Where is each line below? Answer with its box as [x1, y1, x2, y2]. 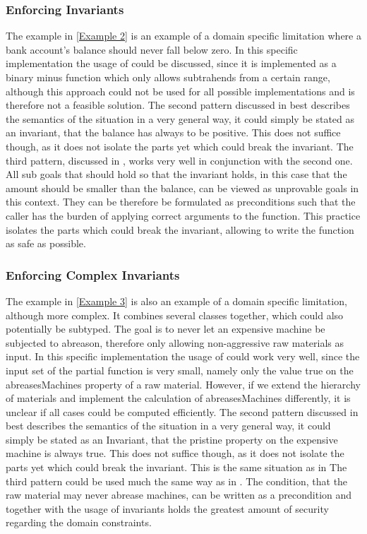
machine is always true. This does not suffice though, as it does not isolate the [6, 446, 344, 461]
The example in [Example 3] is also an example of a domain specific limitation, [6, 293, 347, 308]
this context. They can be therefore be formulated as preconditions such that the [6, 194, 356, 209]
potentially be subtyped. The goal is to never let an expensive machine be [6, 321, 325, 336]
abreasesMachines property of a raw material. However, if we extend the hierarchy [6, 376, 361, 391]
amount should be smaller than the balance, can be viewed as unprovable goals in [6, 180, 359, 195]
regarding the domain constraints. [6, 515, 152, 530]
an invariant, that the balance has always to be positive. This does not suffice [6, 125, 341, 140]
